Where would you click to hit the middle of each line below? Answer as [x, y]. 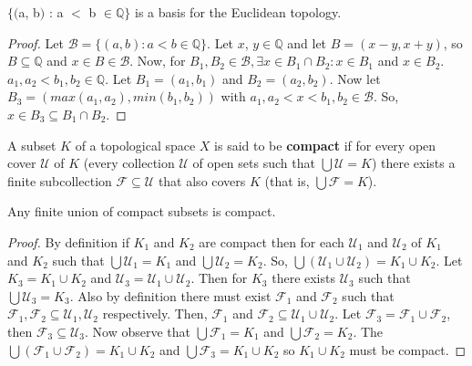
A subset [32, 145]
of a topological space [135, 145]
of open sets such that [254, 163]
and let [307, 42]
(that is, [287, 180]
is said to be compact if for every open [325, 145]
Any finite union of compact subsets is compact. [142, 211]
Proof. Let [36, 42]
